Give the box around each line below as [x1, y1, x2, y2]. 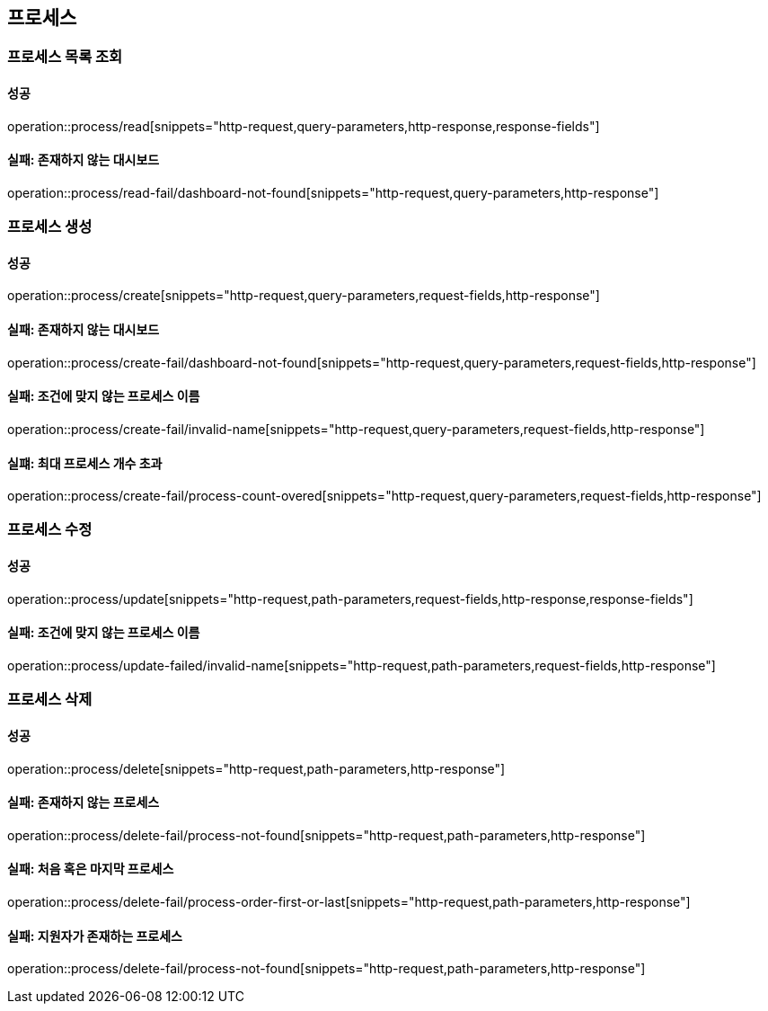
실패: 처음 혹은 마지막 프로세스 [7, 861, 174, 877]
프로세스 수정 [7, 520, 93, 539]
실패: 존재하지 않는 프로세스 [7, 794, 160, 811]
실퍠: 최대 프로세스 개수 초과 [7, 455, 163, 471]
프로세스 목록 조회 [7, 48, 123, 67]
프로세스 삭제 [7, 690, 93, 709]
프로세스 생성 [7, 217, 93, 236]
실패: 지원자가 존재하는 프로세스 [7, 927, 182, 944]
